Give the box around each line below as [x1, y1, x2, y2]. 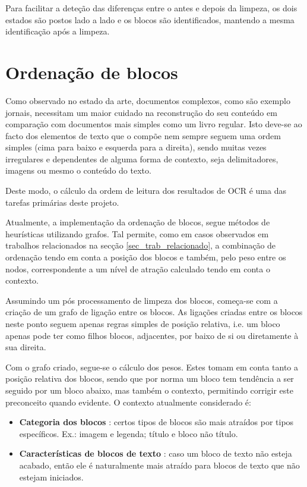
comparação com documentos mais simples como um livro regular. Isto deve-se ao [5, 118, 302, 130]
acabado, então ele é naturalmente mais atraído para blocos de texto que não [19, 458, 300, 471]
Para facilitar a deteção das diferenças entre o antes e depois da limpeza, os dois [5, 2, 297, 14]
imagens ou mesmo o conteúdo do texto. [5, 164, 151, 177]
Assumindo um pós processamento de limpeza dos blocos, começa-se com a [5, 294, 278, 306]
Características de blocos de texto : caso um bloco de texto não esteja [19, 447, 292, 460]
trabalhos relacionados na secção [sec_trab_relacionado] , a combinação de [5, 239, 276, 252]
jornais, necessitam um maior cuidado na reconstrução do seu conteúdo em [5, 106, 277, 118]
